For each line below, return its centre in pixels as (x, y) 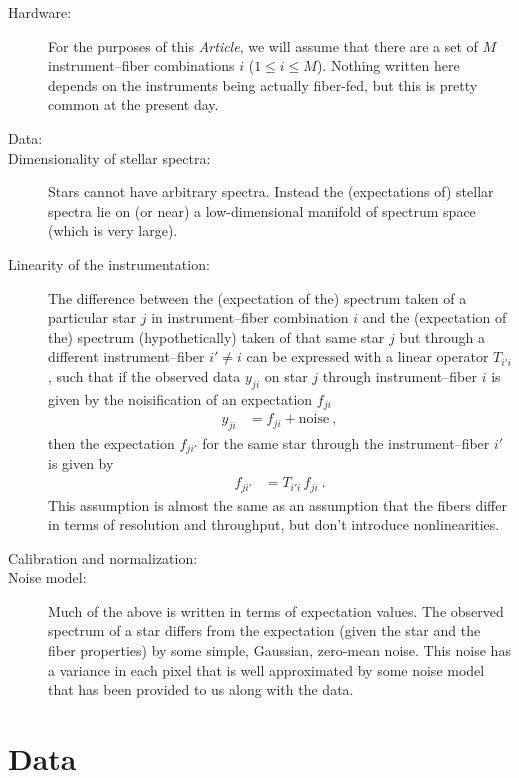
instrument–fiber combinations (141, 65)
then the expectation (111, 442)
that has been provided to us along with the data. (201, 689)
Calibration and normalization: (103, 557)
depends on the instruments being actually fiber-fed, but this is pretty (263, 84)
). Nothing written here (388, 65)
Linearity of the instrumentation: (109, 263)
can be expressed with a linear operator (367, 356)
